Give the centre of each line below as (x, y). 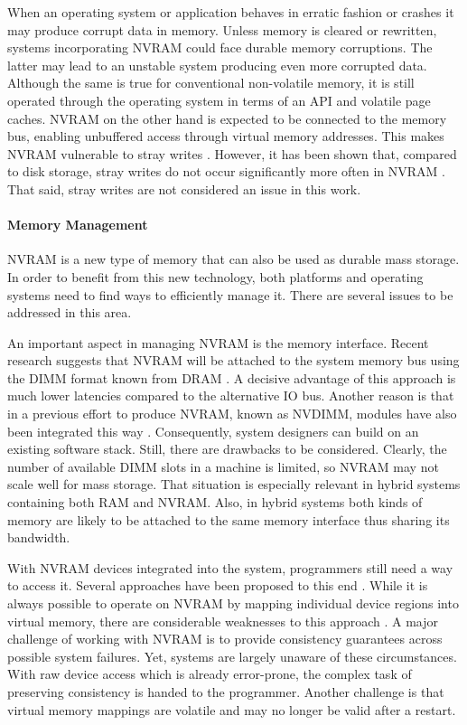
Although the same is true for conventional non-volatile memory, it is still (211, 83)
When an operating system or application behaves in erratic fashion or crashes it (231, 12)
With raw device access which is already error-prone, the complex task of (210, 674)
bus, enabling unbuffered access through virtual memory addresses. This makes (226, 136)
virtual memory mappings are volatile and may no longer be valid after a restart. (232, 709)
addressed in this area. (70, 312)
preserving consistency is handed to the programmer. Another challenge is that (226, 691)
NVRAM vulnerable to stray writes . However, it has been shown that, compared (232, 153)
